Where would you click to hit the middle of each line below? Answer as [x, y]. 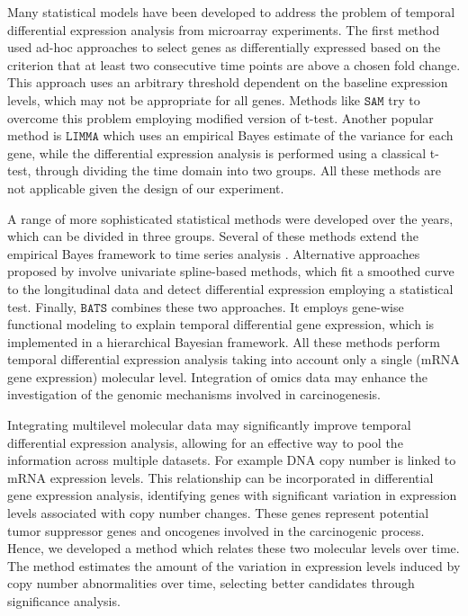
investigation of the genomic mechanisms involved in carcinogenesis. [194, 394]
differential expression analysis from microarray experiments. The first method [224, 29]
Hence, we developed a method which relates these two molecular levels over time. [234, 548]
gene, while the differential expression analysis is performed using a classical [217, 152]
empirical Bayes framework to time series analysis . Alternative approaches [214, 253]
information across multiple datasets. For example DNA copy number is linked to [232, 460]
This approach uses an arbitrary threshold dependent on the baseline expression [228, 82]
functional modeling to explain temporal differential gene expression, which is [221, 324]
